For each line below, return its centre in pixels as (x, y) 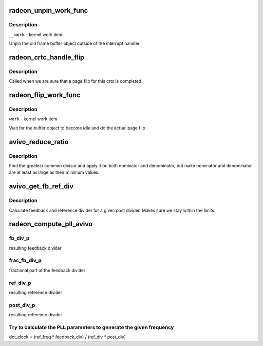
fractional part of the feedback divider (47, 270)
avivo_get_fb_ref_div (41, 187)
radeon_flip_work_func (45, 95)
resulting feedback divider (35, 248)
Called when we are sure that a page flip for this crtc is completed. (76, 81)
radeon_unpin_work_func (48, 10)
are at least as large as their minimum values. (54, 172)
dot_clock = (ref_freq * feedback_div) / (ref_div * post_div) (67, 337)
